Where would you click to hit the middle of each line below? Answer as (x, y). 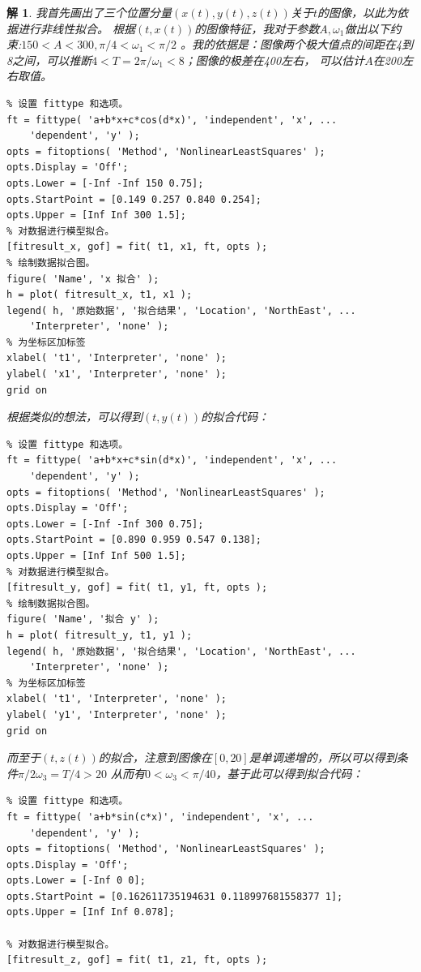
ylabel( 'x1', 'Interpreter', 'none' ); (117, 374)
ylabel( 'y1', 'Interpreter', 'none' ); (117, 714)
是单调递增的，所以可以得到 (323, 757)
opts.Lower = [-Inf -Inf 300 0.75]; (105, 524)
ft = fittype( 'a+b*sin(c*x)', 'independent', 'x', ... (160, 817)
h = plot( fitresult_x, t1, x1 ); (100, 295)
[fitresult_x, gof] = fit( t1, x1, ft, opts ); (137, 247)
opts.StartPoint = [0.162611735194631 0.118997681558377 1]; (175, 896)
